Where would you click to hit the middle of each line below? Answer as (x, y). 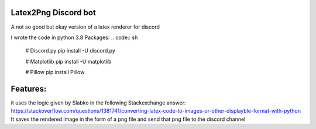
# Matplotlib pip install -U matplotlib (68, 61)
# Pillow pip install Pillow (55, 72)
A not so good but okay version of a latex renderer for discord (85, 27)
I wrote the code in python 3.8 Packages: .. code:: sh (74, 37)
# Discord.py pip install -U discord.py (70, 51)
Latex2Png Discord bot (53, 13)
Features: (29, 88)
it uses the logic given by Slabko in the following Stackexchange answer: (98, 103)
